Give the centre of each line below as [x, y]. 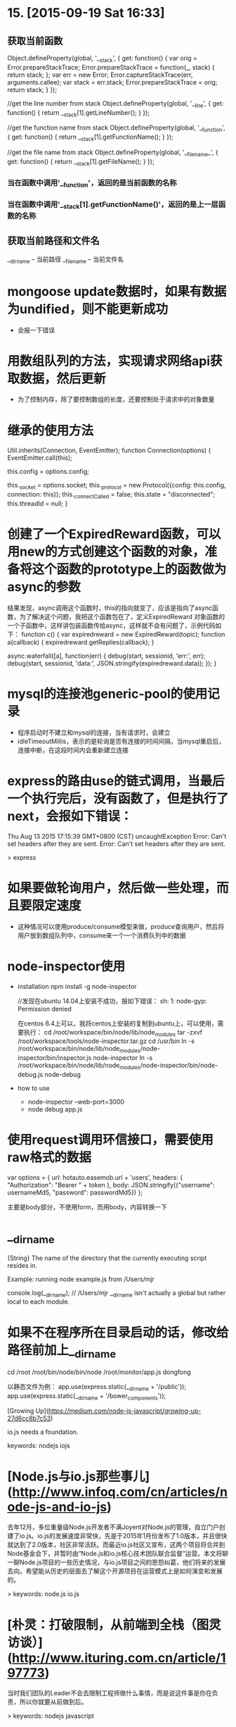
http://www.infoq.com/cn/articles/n [120, 1492]
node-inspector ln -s [123, 1058]
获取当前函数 [35, 40]
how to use [34, 1088]
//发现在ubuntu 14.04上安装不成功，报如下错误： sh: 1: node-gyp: [112, 1001]
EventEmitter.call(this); [40, 458]
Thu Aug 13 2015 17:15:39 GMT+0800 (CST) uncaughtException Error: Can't [117, 836]
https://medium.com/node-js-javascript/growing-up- [125, 1411]
